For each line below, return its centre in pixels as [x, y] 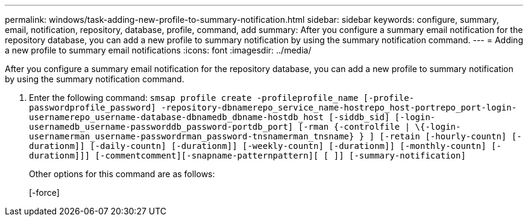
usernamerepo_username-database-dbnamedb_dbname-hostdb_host [176, 117]
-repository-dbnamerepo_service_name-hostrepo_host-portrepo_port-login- [339, 107]
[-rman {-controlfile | [354, 127]
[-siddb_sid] [359, 117]
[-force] [44, 192]
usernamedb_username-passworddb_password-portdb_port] [161, 127]
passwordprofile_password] [93, 107]
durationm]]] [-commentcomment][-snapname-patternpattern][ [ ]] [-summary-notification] [247, 156]
